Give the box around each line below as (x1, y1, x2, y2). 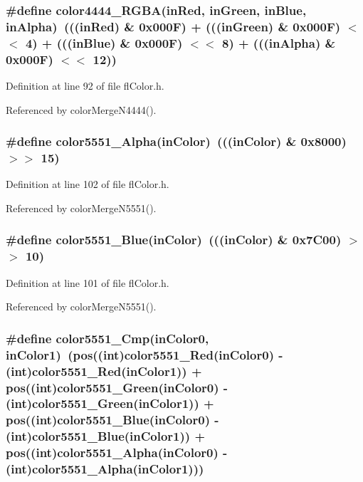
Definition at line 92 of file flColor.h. (6, 78, 164, 93)
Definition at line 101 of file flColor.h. (6, 275, 169, 290)
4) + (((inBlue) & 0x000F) (25, 33, 183, 51)
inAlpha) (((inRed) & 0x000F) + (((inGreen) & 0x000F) (6, 17, 341, 35)
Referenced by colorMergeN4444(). (6, 102, 157, 117)
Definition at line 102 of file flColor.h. (6, 177, 169, 192)
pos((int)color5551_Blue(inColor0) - (6, 411, 219, 429)
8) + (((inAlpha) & (221, 33, 336, 51)
